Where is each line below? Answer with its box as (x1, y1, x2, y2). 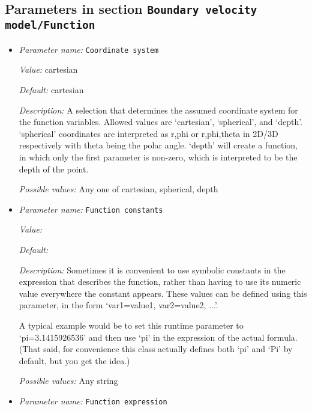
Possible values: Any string (19, 374, 118, 387)
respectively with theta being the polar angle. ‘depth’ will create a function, (19, 139, 298, 151)
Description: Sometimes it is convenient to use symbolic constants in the (19, 263, 286, 276)
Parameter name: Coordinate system (19, 43, 159, 55)
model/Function (5, 19, 95, 32)
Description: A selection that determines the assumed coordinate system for (19, 103, 298, 116)
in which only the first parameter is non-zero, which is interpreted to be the (19, 150, 298, 163)
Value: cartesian (19, 63, 78, 76)
